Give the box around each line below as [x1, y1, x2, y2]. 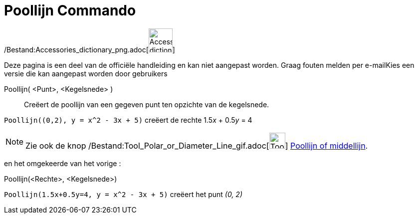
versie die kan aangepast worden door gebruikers [4, 69, 168, 78]
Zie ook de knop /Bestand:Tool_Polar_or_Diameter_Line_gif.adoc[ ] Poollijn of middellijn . [25, 140, 368, 151]
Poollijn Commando [4, 2, 136, 19]
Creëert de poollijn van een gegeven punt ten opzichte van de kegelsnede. [24, 100, 269, 109]
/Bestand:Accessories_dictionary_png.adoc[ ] [4, 45, 175, 54]
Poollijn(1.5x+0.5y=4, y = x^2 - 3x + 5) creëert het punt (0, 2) [4, 190, 242, 199]
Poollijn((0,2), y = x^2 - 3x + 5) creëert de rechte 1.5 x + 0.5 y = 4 [4, 115, 252, 124]
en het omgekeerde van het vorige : [4, 159, 121, 168]
